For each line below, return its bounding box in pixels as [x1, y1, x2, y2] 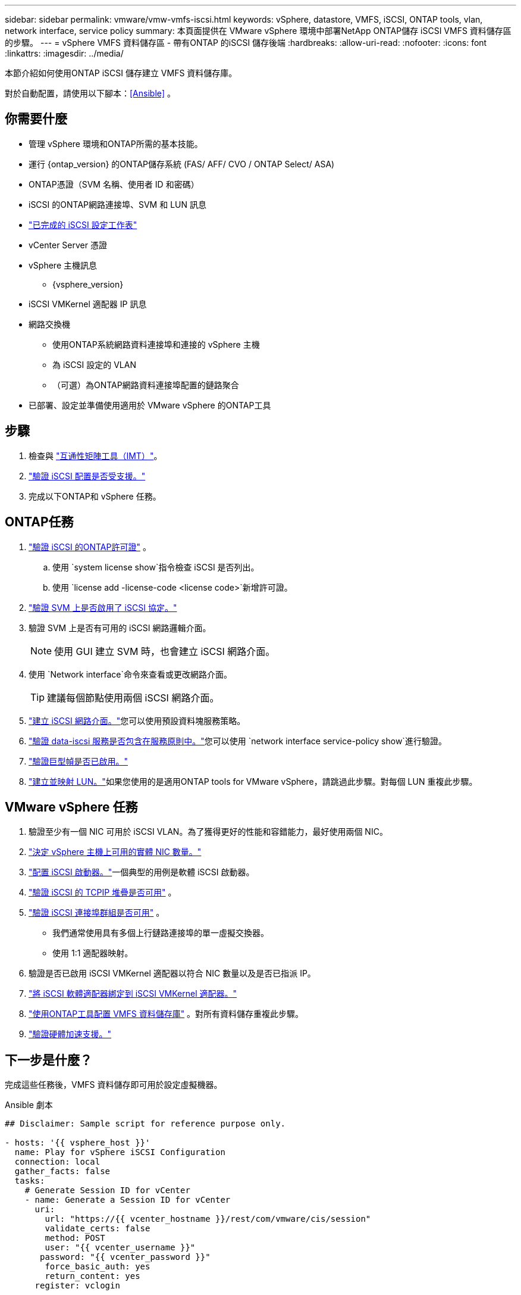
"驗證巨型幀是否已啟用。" [29, 756, 128, 766]
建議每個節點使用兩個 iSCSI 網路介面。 [47, 691, 219, 704]
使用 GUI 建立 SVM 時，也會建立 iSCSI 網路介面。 [54, 645, 275, 657]
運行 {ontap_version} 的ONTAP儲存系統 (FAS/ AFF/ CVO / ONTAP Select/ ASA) [29, 158, 335, 169]
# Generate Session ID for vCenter [24, 1185, 190, 1196]
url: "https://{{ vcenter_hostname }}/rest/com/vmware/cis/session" [45, 1214, 371, 1224]
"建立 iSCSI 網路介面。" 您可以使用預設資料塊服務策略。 [29, 715, 246, 726]
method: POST [45, 1233, 105, 1243]
